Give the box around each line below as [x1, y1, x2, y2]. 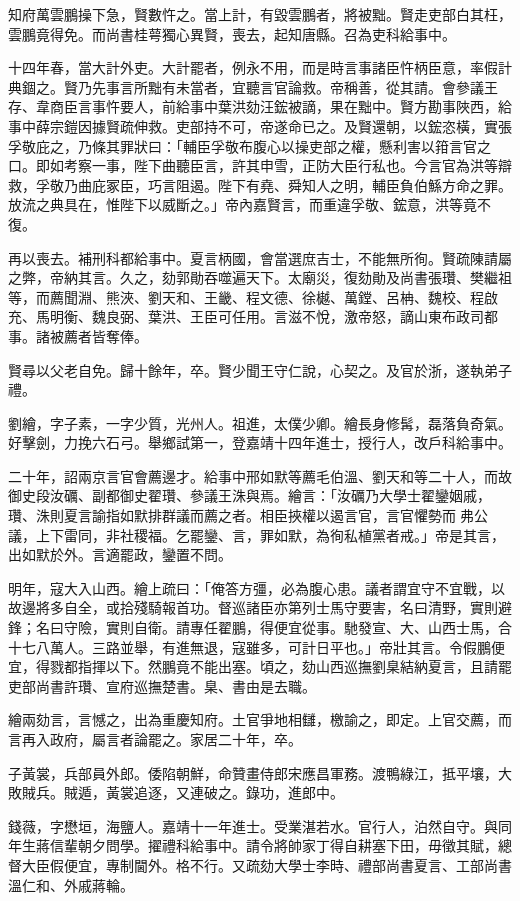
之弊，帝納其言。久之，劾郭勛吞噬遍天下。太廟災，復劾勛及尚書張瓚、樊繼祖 [8, 267, 512, 288]
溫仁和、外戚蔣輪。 [8, 874, 134, 895]
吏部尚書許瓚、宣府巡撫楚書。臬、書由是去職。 [8, 675, 316, 696]
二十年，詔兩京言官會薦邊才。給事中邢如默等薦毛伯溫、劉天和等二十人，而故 [8, 465, 512, 486]
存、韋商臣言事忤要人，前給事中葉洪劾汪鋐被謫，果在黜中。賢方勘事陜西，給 [8, 96, 512, 117]
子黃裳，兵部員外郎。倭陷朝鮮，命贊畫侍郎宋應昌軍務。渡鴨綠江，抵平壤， [8, 762, 498, 783]
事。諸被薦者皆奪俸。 [8, 325, 148, 346]
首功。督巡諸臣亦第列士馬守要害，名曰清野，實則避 [175, 597, 512, 618]
